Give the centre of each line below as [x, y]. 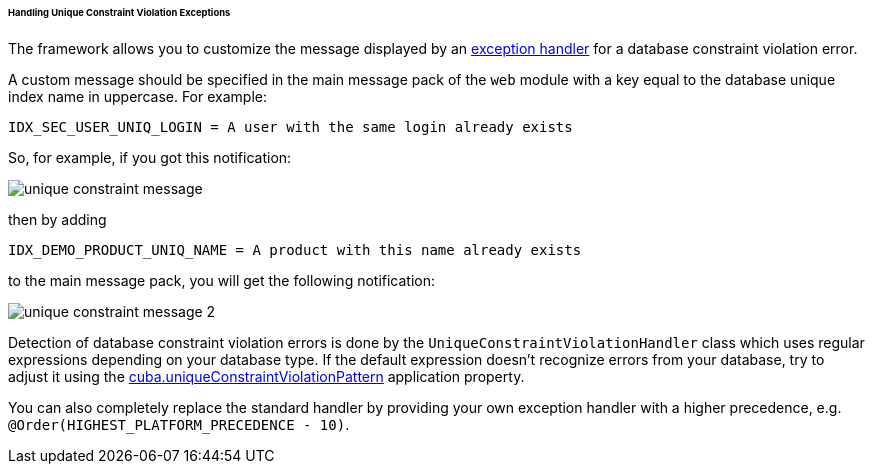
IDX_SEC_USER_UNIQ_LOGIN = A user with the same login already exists [290, 126]
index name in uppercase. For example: [137, 96]
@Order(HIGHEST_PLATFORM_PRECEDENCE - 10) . [179, 424]
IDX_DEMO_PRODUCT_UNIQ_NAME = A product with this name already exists [295, 249]
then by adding [57, 219]
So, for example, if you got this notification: [150, 157]
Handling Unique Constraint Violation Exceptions [119, 12]
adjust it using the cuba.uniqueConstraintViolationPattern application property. [266, 376]
